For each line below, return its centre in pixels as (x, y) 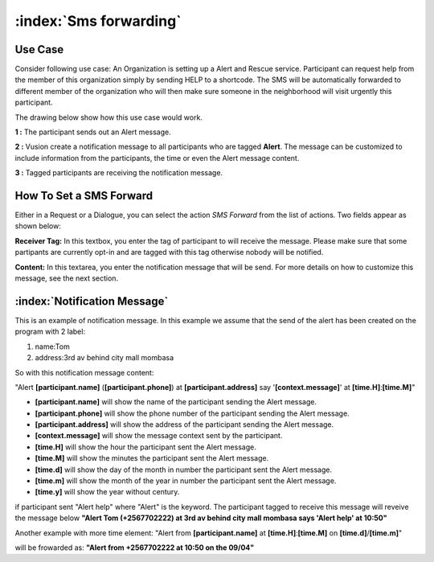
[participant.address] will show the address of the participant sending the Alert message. (184, 425)
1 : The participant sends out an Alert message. (93, 132)
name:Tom (52, 347)
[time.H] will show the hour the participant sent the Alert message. (145, 447)
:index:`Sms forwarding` (98, 21)
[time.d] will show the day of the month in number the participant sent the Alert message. (184, 470)
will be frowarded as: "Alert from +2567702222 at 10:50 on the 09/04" (135, 548)
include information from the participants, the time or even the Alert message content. (157, 158)
